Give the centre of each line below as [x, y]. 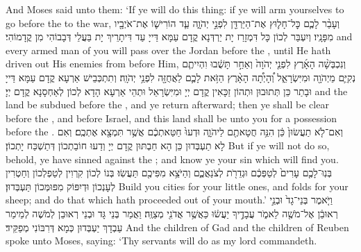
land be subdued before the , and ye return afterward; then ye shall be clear [167, 104]
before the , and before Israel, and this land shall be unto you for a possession [171, 118]
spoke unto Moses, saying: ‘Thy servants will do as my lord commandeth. [161, 241]
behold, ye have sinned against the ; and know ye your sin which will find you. [172, 159]
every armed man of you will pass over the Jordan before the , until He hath [168, 50]
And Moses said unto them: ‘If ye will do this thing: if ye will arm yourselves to [175, 9]
